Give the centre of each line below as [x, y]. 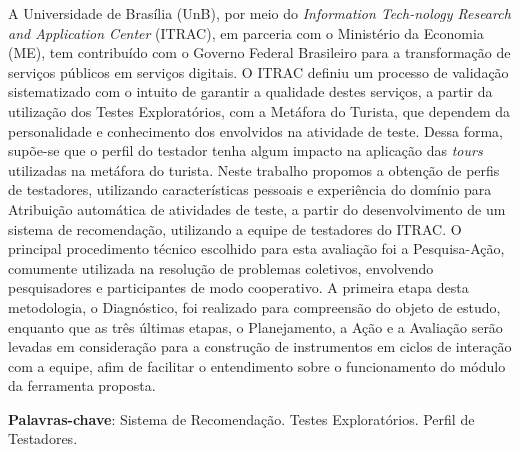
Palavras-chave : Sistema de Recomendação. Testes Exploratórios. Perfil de [241, 418]
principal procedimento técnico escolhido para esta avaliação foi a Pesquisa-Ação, [256, 248]
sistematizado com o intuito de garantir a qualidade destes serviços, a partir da [250, 91]
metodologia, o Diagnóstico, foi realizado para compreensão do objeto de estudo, [254, 306]
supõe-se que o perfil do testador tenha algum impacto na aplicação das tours [245, 150]
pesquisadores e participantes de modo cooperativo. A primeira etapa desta [238, 287]
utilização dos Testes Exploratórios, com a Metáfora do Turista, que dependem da [259, 110]
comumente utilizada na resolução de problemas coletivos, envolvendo [221, 267]
